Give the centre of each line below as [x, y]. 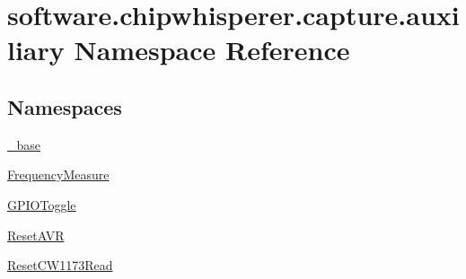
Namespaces [65, 106]
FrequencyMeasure [58, 174]
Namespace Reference [212, 50]
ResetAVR [36, 235]
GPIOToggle [42, 204]
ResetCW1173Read [60, 265]
